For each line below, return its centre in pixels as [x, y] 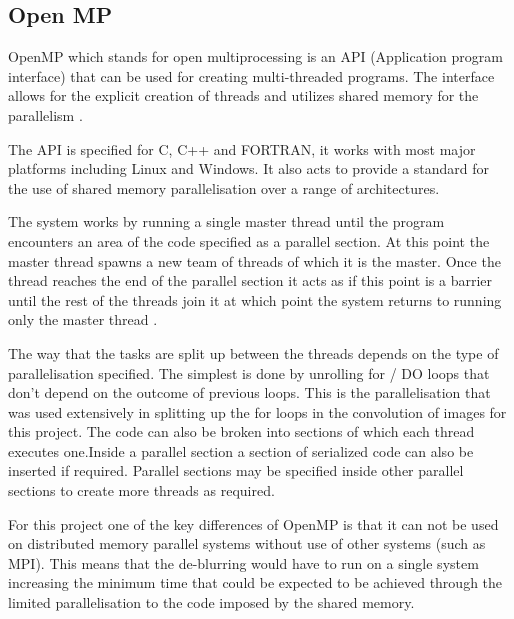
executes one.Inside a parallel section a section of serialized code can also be [241, 450]
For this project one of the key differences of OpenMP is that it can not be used [253, 523]
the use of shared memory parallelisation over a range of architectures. [224, 187]
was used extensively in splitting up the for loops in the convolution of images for [257, 411]
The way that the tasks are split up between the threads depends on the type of [253, 352]
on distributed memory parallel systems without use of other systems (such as [247, 543]
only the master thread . [83, 319]
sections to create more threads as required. [141, 490]
